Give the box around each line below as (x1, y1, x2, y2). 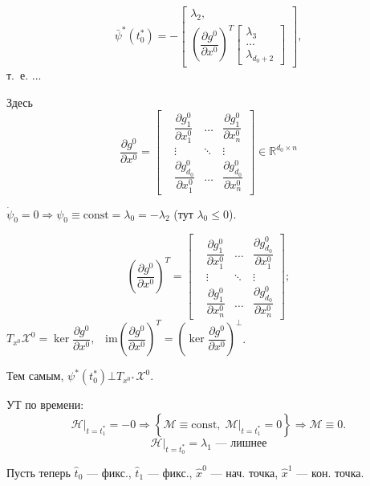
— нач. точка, (210, 464, 279, 480)
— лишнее (215, 437, 267, 449)
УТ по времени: (6, 396, 84, 413)
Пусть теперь (6, 464, 71, 480)
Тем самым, (6, 367, 64, 384)
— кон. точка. (296, 464, 364, 480)
